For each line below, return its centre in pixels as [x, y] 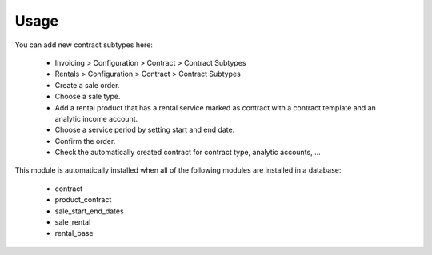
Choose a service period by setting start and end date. [145, 130]
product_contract [83, 200]
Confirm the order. [85, 141]
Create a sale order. [87, 85]
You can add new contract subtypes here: [84, 45]
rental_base [74, 233]
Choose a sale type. [88, 97]
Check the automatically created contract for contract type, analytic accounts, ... [188, 153]
